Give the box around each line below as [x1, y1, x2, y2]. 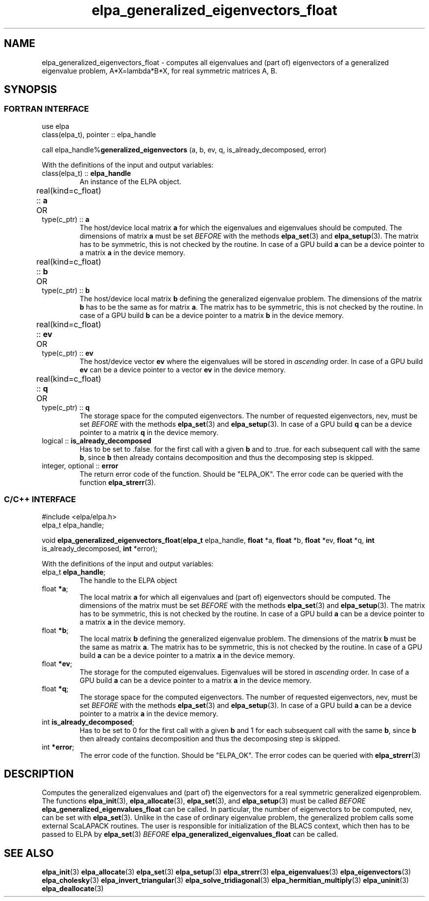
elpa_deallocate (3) [42, 884, 104, 893]
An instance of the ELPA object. [79, 177, 182, 186]
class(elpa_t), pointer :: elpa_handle [42, 130, 156, 139]
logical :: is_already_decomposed [42, 436, 151, 445]
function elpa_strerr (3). [79, 478, 156, 487]
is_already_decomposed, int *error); [42, 544, 158, 553]
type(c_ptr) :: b [42, 286, 90, 294]
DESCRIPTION [4, 767, 74, 780]
